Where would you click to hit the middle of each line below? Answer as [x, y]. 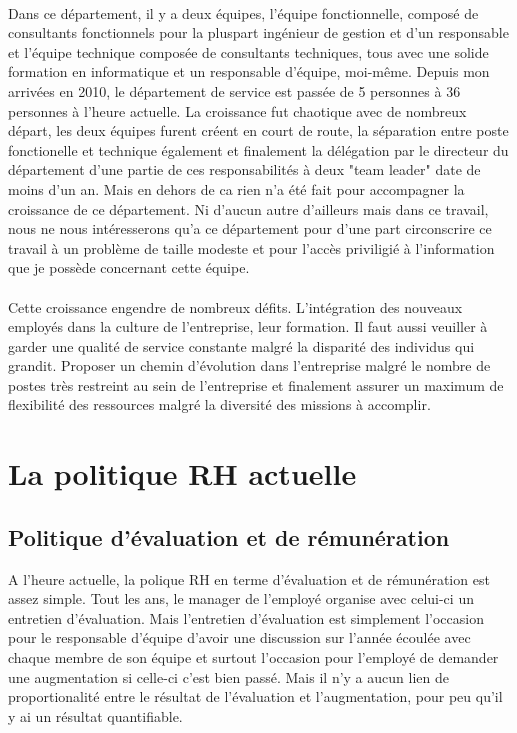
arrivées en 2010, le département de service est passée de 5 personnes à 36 [234, 90]
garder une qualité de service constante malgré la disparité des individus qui [241, 345]
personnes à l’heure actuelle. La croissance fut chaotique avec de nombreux [237, 110]
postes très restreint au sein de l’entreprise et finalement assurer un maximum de [256, 384]
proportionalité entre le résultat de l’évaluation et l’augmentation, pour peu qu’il [255, 696]
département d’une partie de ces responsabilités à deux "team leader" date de [244, 169]
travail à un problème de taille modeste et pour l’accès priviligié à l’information [251, 247]
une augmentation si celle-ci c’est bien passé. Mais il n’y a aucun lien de [228, 676]
